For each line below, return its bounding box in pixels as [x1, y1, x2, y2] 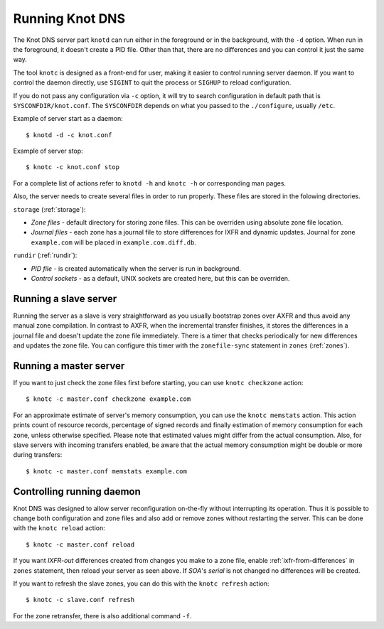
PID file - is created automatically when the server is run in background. [31, 264, 242, 273]
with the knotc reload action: [13, 524, 106, 532]
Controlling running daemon [13, 485, 142, 498]
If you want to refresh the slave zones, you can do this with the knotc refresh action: [13, 579, 270, 588]
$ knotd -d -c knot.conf [26, 131, 112, 139]
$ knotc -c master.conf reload [26, 540, 135, 549]
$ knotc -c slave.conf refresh [26, 596, 135, 604]
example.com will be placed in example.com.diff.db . [31, 238, 197, 247]
